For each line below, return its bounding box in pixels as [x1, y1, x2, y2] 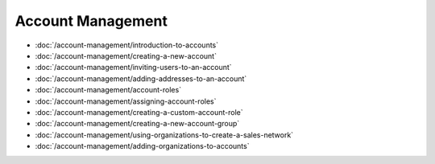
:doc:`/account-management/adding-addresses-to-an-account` [35, 73, 247, 84]
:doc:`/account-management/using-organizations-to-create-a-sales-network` [35, 129, 294, 140]
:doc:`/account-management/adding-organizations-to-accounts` [35, 141, 250, 151]
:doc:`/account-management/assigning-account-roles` [35, 96, 217, 106]
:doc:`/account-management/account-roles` [35, 85, 181, 95]
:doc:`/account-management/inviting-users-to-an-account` [35, 63, 233, 72]
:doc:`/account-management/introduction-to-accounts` [35, 40, 219, 50]
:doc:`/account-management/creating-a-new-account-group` [35, 119, 240, 129]
